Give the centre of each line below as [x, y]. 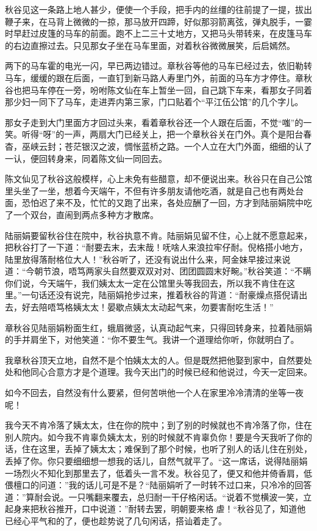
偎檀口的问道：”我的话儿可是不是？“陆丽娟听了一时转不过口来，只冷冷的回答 [158, 485]
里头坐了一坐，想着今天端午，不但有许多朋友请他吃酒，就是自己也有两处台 [154, 190]
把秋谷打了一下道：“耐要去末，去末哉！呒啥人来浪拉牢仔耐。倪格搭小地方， [156, 247]
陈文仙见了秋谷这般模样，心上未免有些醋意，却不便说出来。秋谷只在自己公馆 [158, 179]
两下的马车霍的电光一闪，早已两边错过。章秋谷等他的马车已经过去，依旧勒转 [158, 66]
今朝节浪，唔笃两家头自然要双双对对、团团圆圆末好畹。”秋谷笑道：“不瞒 [169, 271]
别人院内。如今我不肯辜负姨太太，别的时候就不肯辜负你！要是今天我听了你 [154, 437]
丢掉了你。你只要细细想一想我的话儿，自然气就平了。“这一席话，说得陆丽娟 [156, 461]
